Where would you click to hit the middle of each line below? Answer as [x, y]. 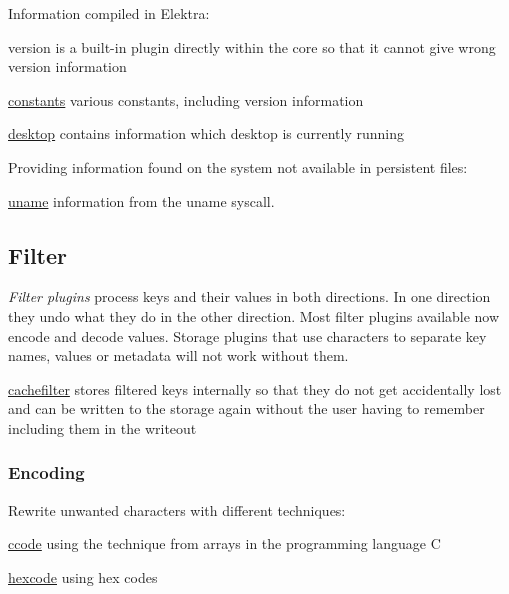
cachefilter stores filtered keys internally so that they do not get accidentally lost [255, 388]
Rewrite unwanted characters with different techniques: [177, 509]
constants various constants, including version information [186, 99]
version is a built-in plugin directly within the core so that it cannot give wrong [252, 46]
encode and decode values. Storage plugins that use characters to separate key [247, 335]
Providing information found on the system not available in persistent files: [238, 166]
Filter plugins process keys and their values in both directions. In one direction [249, 296]
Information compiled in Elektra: [109, 13]
